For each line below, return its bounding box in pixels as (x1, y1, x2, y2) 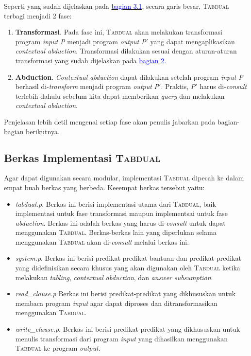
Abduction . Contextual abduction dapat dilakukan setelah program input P (15, 71, 243, 82)
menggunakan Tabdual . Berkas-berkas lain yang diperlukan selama (15, 227, 217, 237)
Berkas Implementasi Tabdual (4, 150, 161, 165)
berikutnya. (26, 126, 60, 136)
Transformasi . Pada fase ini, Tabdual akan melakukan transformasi (15, 27, 222, 37)
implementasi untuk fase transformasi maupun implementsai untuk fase (15, 208, 228, 218)
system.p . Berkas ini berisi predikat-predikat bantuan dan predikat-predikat (15, 253, 241, 263)
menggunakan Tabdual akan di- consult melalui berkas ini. (15, 236, 189, 247)
